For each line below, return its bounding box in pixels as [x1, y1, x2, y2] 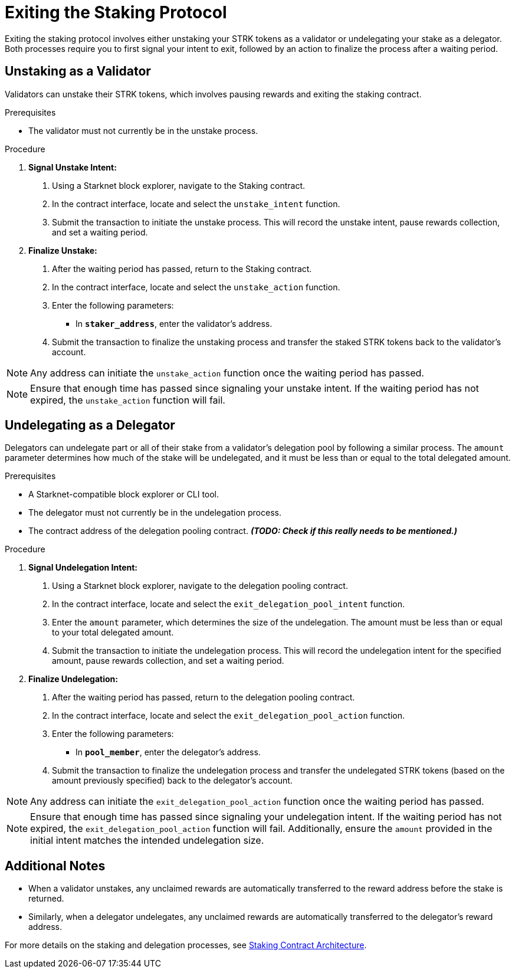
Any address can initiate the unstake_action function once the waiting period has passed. [30, 366, 424, 379]
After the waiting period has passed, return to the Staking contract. [52, 263, 312, 274]
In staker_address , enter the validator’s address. [76, 318, 273, 329]
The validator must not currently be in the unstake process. [28, 125, 258, 136]
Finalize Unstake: [28, 245, 97, 255]
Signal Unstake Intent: [28, 162, 117, 172]
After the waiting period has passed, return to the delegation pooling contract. [52, 692, 355, 703]
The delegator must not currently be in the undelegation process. [28, 507, 281, 518]
